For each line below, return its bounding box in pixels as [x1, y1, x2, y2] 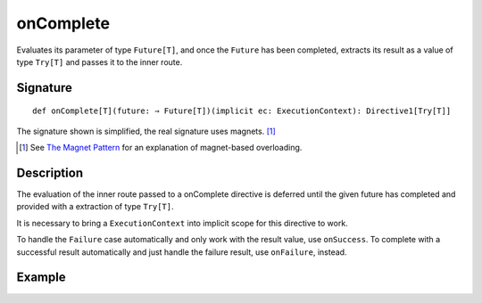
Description [16, 165, 84, 180]
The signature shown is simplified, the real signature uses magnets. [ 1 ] [16, 126, 276, 136]
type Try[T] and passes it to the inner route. [16, 56, 183, 67]
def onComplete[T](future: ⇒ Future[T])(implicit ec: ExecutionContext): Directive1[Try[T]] [32, 106, 452, 116]
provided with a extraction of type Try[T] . [16, 201, 174, 212]
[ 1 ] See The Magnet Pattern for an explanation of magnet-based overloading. [19, 143, 303, 153]
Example [16, 270, 66, 285]
